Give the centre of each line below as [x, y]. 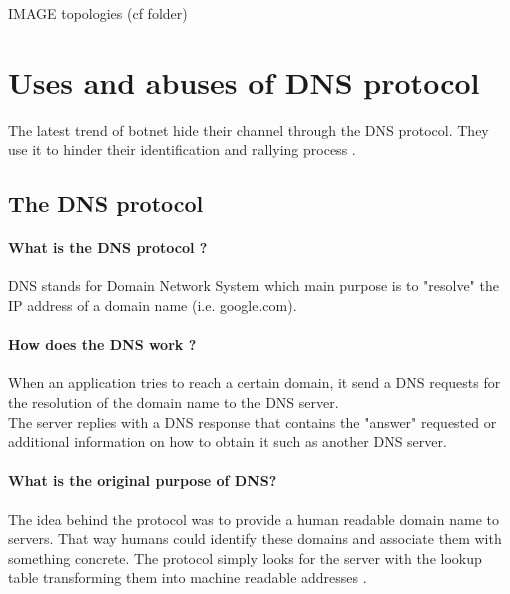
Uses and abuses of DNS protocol [244, 81]
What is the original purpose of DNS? [142, 480]
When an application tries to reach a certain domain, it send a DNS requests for [254, 382]
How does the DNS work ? [102, 344]
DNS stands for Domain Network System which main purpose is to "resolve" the [253, 285]
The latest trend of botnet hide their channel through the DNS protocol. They [248, 129]
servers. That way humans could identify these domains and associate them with [255, 538]
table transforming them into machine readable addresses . [187, 577]
